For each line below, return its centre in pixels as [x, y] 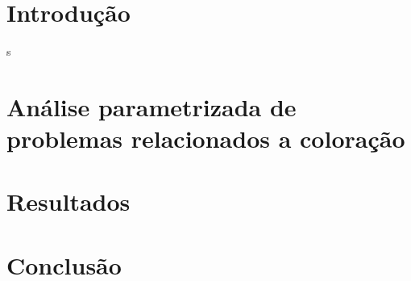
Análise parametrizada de [152, 106]
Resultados [68, 201]
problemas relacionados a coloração [206, 138]
